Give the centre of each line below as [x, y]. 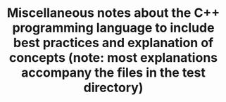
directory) [113, 88]
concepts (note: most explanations [113, 58]
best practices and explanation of [113, 43]
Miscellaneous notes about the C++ [113, 13]
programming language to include [113, 28]
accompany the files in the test [113, 73]
